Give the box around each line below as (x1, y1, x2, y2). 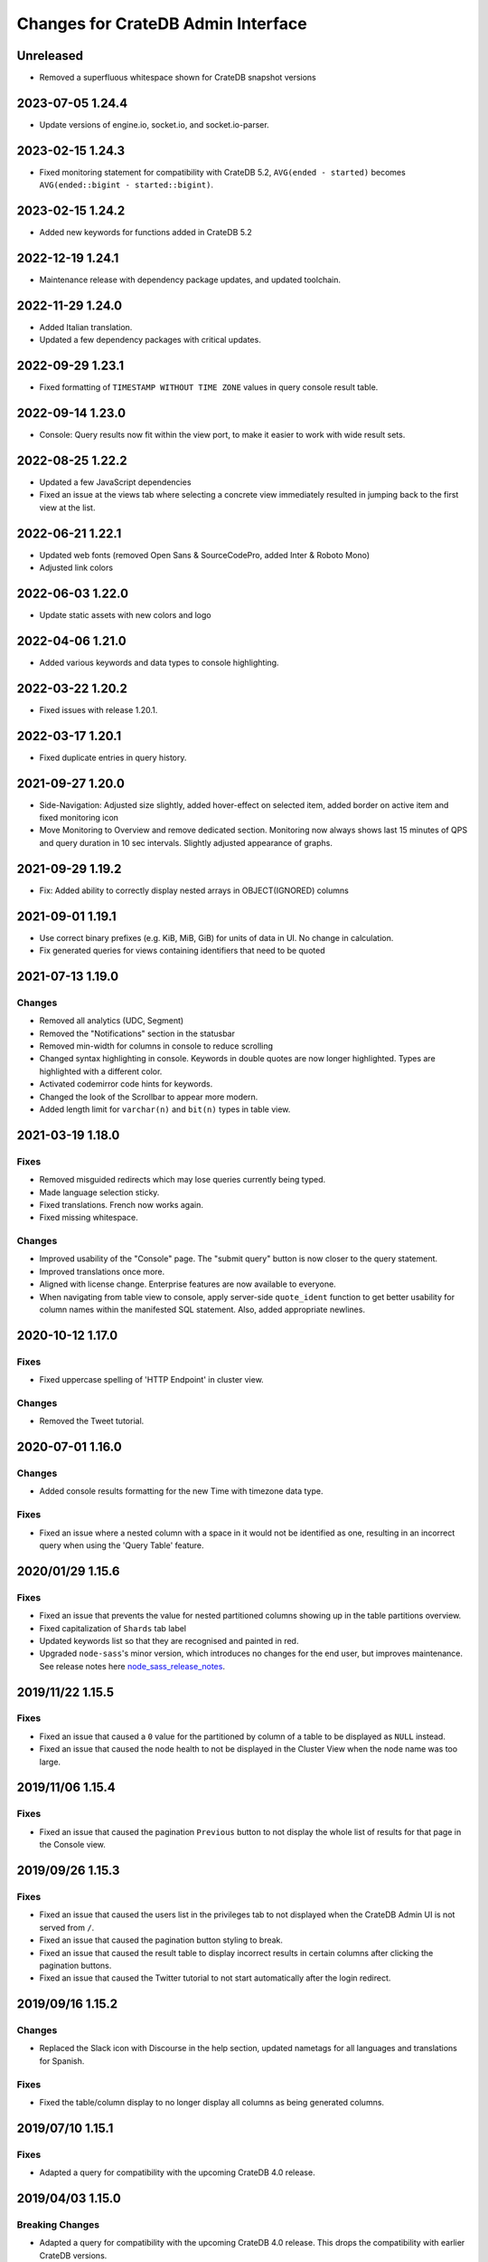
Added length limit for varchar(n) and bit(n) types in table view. (39, 1104, 291, 1115)
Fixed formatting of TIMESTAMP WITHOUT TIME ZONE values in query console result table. (39, 382, 379, 393)
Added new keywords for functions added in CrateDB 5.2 (39, 227, 252, 238)
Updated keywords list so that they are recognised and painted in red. (39, 1635, 299, 1646)
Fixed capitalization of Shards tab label (39, 1622, 187, 1633)
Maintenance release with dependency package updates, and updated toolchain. (39, 274, 341, 285)
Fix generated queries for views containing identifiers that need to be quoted (39, 946, 325, 956)
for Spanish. (39, 2055, 85, 2067)
